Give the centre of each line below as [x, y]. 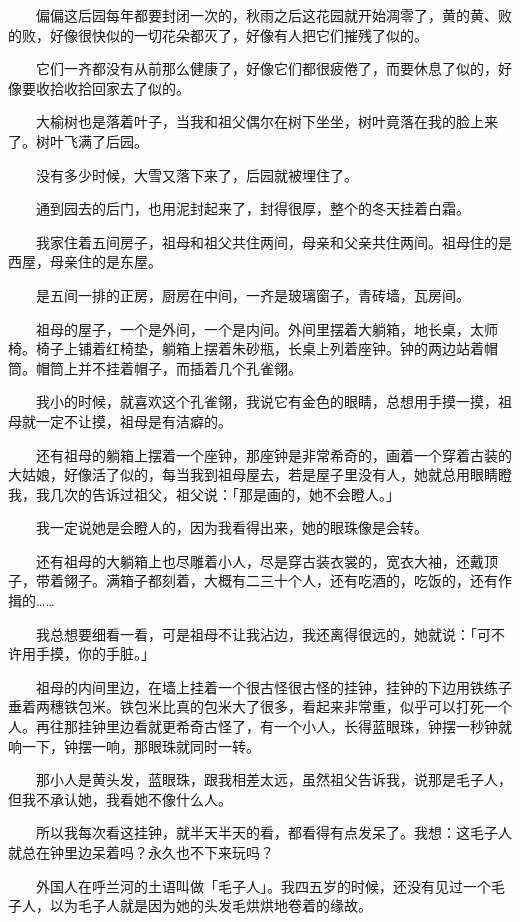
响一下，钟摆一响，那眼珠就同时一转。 [134, 745]
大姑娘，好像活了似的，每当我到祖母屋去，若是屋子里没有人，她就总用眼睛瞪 [260, 474]
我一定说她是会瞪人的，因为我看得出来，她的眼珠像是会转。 [231, 527]
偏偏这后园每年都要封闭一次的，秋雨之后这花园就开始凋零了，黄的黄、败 [273, 15]
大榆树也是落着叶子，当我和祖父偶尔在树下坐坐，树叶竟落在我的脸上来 [266, 121]
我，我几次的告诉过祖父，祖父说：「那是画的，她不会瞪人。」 [204, 493]
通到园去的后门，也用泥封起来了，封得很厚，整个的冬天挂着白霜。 [252, 208]
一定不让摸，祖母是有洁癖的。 [133, 420]
